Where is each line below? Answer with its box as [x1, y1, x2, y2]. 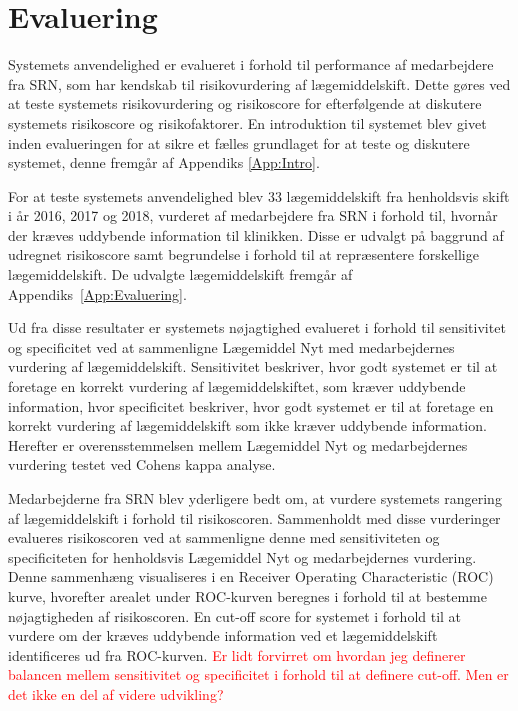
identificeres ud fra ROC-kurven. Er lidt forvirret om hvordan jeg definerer [8, 644, 466, 665]
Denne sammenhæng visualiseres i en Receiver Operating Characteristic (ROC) [8, 566, 494, 587]
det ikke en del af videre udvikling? [8, 683, 224, 704]
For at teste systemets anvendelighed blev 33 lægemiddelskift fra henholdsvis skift [8, 185, 510, 206]
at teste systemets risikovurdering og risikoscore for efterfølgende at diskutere [8, 93, 482, 114]
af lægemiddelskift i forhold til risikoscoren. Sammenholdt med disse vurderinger [8, 507, 501, 528]
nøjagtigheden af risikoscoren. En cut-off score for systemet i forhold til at [8, 605, 462, 626]
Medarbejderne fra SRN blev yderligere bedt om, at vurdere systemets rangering [8, 488, 502, 508]
